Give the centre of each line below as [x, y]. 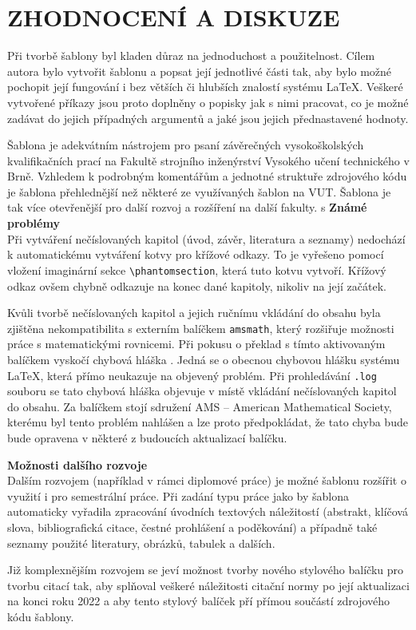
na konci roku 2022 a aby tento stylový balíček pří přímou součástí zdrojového [199, 601]
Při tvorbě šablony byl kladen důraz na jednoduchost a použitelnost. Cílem [191, 55]
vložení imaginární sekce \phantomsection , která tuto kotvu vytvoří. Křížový [197, 269]
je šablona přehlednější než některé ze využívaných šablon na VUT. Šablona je [199, 191]
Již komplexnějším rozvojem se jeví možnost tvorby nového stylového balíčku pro [206, 570]
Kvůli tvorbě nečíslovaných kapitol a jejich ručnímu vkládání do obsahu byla [194, 313]
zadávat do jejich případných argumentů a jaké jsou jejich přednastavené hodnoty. [208, 118]
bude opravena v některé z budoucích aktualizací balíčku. [147, 437]
